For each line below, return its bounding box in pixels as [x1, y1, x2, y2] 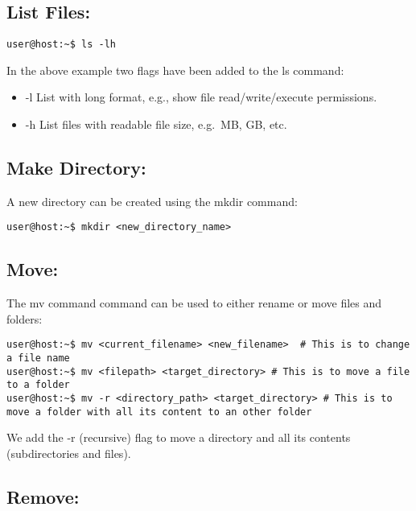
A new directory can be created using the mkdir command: [6, 192, 298, 209]
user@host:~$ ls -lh [6, 39, 117, 51]
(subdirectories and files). [6, 445, 131, 462]
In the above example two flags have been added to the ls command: [6, 61, 344, 78]
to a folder [6, 379, 70, 391]
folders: [6, 310, 43, 327]
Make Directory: [6, 155, 146, 180]
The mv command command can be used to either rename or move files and [6, 295, 382, 311]
